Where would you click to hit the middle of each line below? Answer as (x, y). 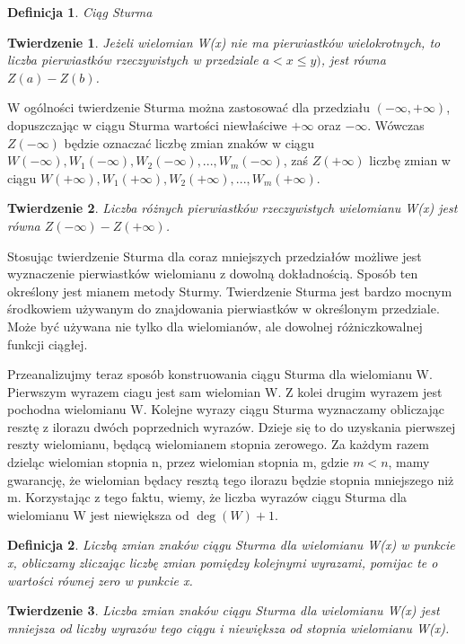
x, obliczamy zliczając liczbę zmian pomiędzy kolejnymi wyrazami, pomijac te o (223, 563)
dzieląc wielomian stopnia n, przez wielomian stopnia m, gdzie (178, 462)
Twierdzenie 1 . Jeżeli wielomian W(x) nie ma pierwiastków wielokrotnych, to (224, 42)
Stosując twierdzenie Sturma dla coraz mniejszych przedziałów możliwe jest (215, 256)
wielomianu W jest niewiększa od (98, 514)
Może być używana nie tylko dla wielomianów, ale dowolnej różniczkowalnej (215, 326)
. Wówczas (396, 124)
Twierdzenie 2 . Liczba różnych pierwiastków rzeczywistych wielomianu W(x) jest (232, 208)
